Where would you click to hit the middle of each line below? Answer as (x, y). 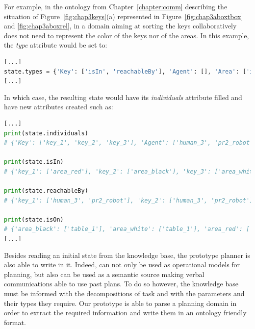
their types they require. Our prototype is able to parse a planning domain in (120, 303)
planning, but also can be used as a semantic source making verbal (104, 274)
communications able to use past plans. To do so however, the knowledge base (121, 284)
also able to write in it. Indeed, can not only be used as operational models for (122, 265)
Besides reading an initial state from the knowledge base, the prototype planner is (127, 255)
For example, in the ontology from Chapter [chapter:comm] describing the (116, 6)
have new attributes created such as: (59, 107)
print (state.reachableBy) (46, 191)
